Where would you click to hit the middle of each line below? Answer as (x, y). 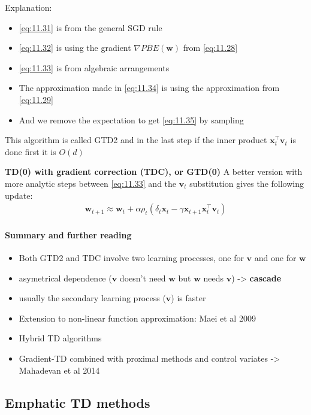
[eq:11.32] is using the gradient (75, 48)
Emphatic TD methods (78, 402)
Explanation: (28, 7)
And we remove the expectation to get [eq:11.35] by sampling (131, 119)
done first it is (31, 151)
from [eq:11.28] (210, 48)
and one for (275, 257)
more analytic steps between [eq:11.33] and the (91, 183)
